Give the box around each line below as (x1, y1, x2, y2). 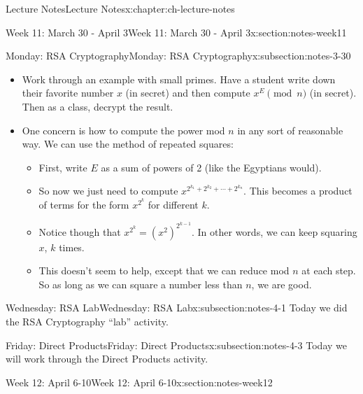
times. (59, 239, 85, 254)
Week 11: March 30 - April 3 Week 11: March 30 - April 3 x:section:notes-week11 (6, 24, 347, 39)
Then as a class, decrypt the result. (22, 99, 173, 113)
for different (148, 197, 199, 211)
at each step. (301, 263, 356, 278)
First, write (38, 160, 87, 174)
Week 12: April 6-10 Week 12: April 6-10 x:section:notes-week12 (6, 374, 273, 389)
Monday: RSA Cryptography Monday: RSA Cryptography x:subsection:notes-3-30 (6, 48, 351, 63)
